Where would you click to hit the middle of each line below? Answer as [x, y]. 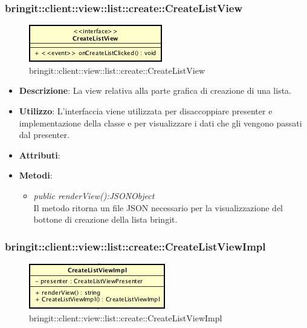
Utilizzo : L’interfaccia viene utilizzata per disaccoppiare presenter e [146, 111]
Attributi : [40, 155]
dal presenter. [44, 135]
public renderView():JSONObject [94, 195]
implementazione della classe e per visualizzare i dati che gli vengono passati [160, 123]
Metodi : [36, 175]
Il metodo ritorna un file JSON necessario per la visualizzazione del [158, 207]
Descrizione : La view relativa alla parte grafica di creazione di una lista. [155, 90]
